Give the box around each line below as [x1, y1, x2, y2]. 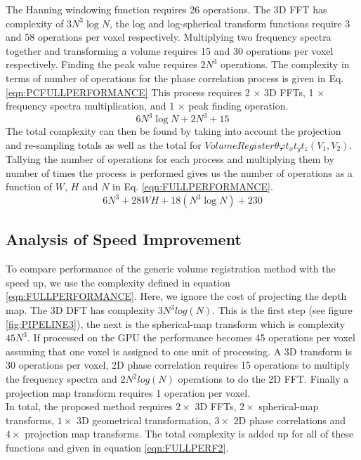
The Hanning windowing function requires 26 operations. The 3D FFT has [6, 2, 327, 16]
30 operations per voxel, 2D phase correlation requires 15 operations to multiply [6, 357, 350, 372]
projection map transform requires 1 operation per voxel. [6, 385, 251, 400]
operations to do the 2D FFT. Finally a [178, 372, 349, 386]
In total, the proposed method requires [6, 399, 173, 414]
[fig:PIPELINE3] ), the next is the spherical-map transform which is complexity [6, 316, 346, 331]
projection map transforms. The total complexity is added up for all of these [25, 426, 354, 441]
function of [6, 179, 53, 194]
